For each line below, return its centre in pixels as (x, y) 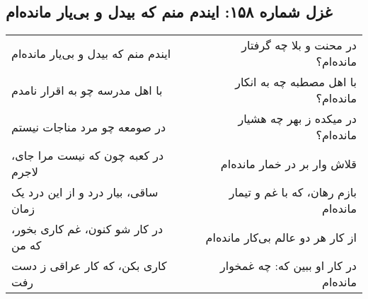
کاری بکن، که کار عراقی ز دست (89, 266)
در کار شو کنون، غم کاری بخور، (87, 229)
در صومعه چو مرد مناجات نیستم (89, 127)
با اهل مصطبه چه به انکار (296, 82)
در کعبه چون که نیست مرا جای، (88, 156)
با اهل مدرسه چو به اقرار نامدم (87, 90)
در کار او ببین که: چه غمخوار (288, 266)
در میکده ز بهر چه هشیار (297, 119)
